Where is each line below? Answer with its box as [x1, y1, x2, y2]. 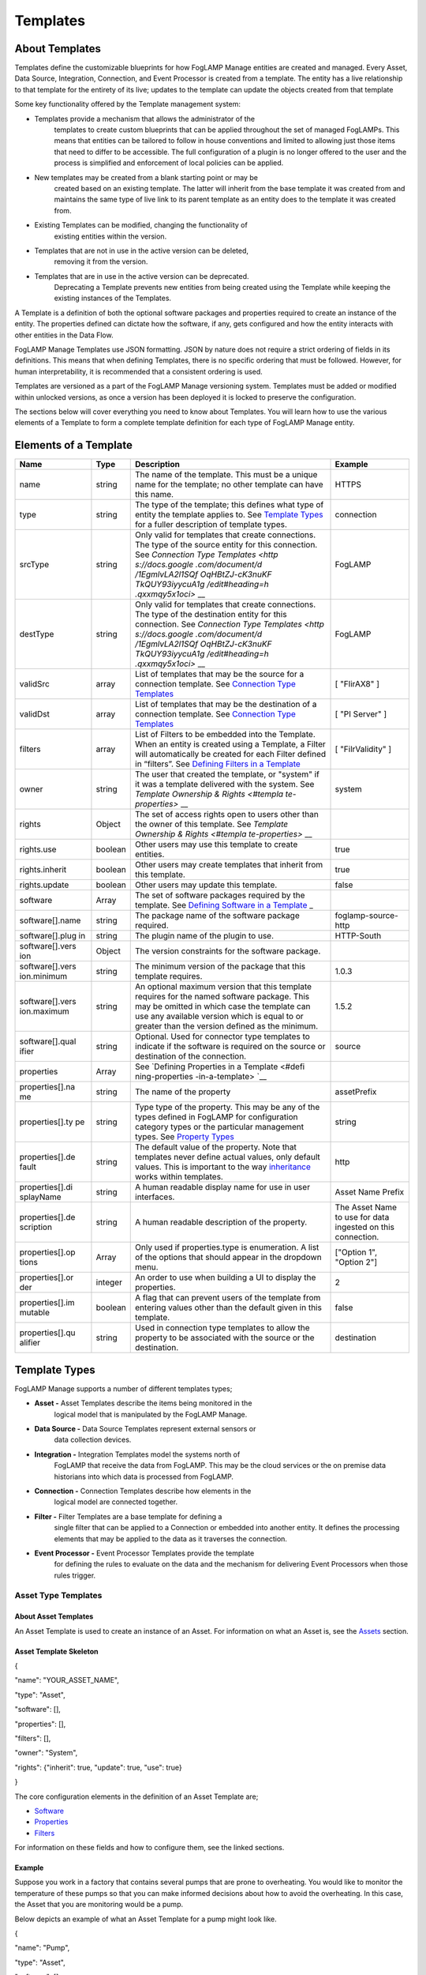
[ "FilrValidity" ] [334, 743, 392, 754]
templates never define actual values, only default [135, 1152, 321, 1163]
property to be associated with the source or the [135, 1332, 315, 1343]
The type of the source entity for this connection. [135, 540, 318, 551]
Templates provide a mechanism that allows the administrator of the [34, 114, 256, 123]
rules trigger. [54, 1571, 96, 1580]
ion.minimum [19, 971, 67, 982]
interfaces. [135, 1191, 175, 1202]
